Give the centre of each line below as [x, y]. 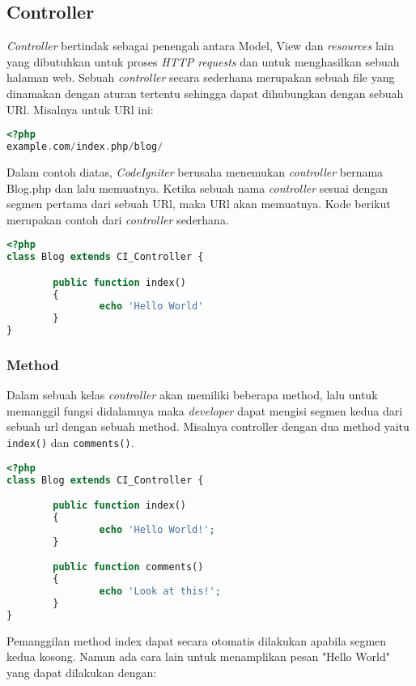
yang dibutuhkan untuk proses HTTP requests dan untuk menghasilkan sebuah [203, 61]
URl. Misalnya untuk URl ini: [80, 109]
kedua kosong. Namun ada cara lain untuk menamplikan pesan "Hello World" [198, 656]
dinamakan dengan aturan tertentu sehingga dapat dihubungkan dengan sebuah [205, 93]
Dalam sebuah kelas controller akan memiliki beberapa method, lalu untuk [192, 395]
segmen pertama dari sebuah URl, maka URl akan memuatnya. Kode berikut [199, 204]
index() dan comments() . [70, 443]
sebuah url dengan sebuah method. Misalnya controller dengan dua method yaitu [208, 426]
